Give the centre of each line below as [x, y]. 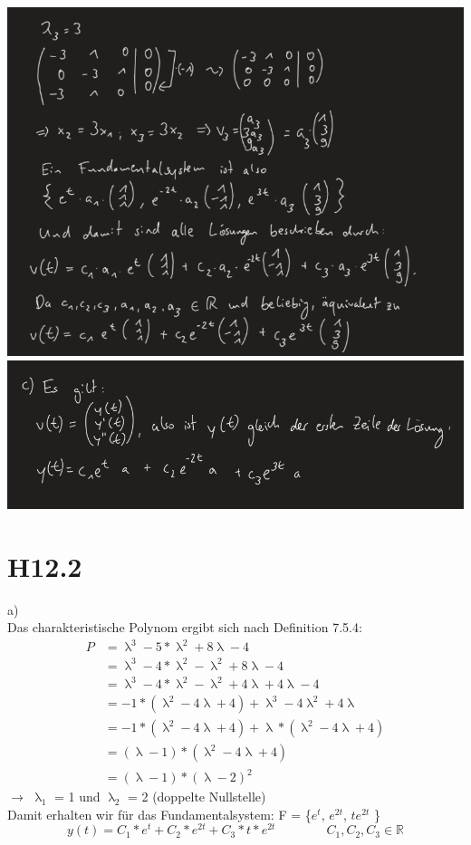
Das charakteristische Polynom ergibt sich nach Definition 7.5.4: [185, 627]
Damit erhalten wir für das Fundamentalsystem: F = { [159, 814]
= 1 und [77, 797]
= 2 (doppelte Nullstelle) [197, 797]
